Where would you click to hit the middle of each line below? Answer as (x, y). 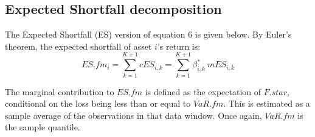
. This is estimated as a (267, 103)
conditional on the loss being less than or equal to (98, 103)
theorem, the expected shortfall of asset (78, 46)
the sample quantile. (43, 127)
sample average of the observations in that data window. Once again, (133, 115)
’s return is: (179, 46)
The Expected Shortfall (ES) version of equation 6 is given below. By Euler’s (148, 34)
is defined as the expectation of (203, 91)
